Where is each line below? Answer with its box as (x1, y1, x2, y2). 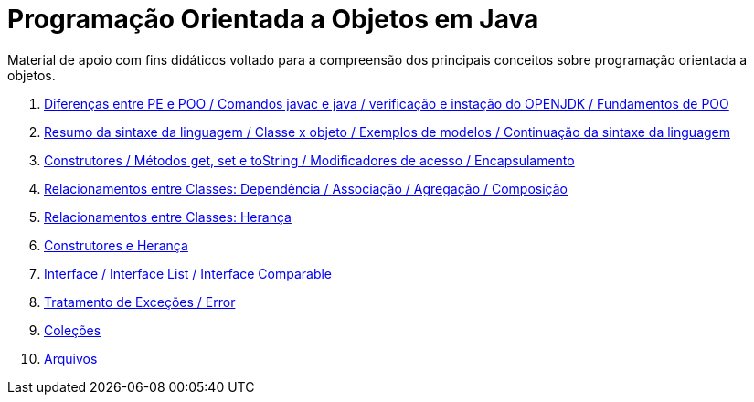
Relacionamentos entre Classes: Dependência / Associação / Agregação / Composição (44, 180, 568, 196)
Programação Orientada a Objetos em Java (7, 4, 539, 35)
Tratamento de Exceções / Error (44, 293, 236, 310)
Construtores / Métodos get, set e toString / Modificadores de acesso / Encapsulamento (44, 152, 575, 168)
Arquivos (44, 350, 98, 366)
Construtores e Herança (44, 237, 188, 253)
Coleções (44, 322, 101, 338)
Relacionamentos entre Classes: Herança (44, 208, 292, 225)
